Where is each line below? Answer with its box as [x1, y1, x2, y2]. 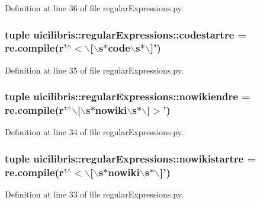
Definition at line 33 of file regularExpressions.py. [5, 188, 184, 200]
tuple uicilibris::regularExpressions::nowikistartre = [5, 151, 256, 165]
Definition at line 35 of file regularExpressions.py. [5, 63, 184, 76]
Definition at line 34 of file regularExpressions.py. [5, 126, 184, 138]
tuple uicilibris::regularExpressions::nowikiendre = [5, 89, 251, 104]
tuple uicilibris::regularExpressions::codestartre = [5, 27, 247, 42]
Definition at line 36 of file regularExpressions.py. [5, 2, 184, 14]
